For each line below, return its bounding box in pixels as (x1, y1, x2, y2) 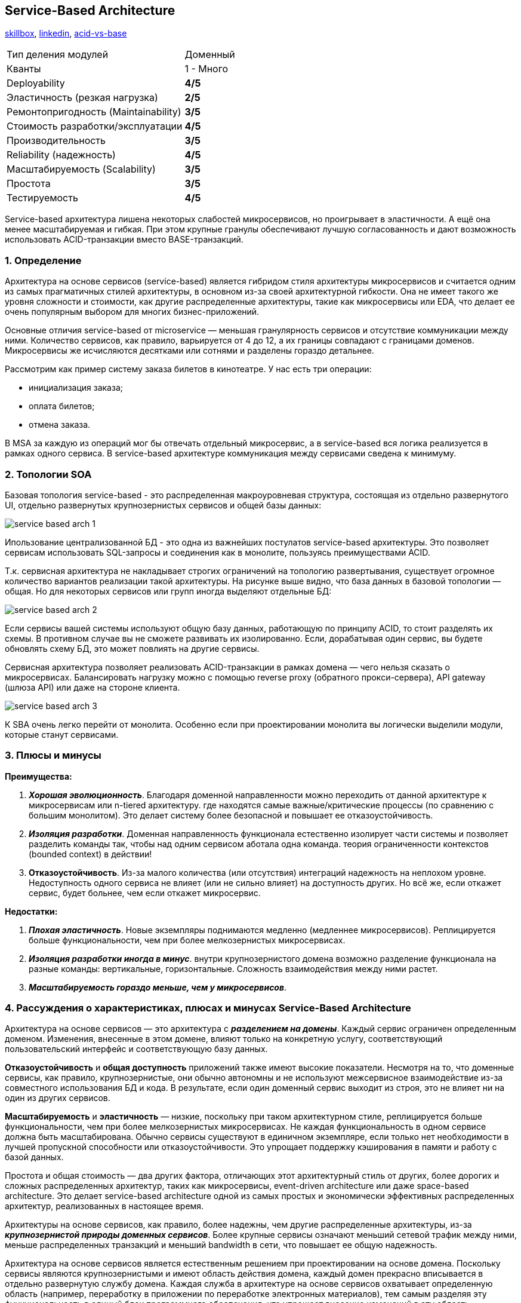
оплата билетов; (29, 401, 95, 412)
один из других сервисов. (5, 1093, 110, 1103)
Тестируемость (7, 192, 78, 204)
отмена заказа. (29, 419, 91, 430)
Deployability (7, 77, 65, 90)
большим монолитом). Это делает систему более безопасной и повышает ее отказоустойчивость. (29, 810, 433, 820)
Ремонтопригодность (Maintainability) (7, 106, 181, 118)
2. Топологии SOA (5, 468, 92, 480)
